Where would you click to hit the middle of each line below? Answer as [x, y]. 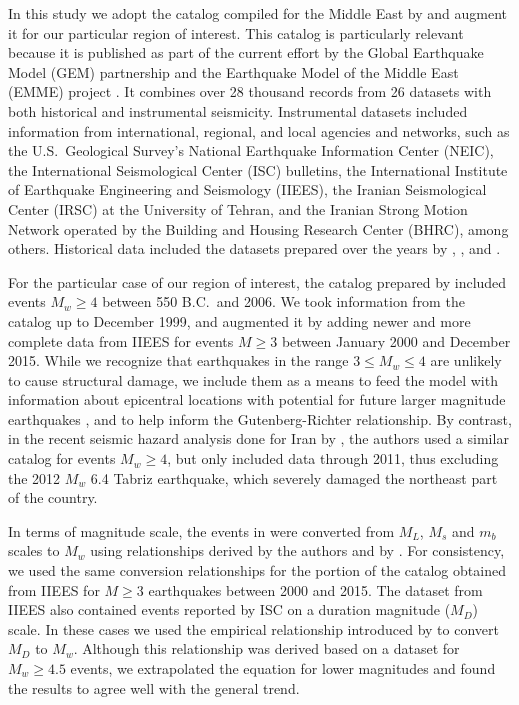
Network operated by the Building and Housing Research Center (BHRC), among [258, 228]
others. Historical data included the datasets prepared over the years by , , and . [254, 248]
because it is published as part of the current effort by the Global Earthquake [246, 52]
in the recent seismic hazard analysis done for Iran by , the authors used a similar [258, 438]
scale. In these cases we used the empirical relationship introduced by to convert [253, 628]
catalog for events [62, 458]
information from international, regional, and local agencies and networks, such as [259, 130]
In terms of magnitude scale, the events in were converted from [201, 530]
